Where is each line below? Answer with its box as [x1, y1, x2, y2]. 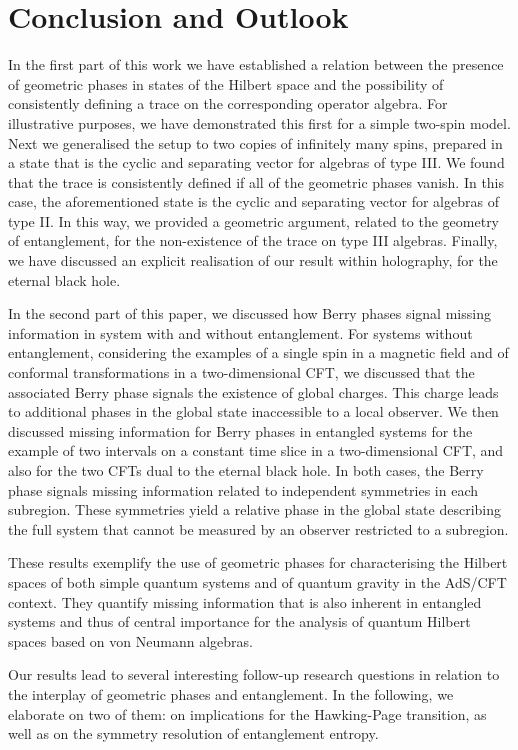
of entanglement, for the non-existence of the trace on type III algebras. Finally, [8, 230, 498, 251]
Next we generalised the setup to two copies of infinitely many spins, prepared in [8, 132, 503, 153]
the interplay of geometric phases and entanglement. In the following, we [8, 683, 454, 704]
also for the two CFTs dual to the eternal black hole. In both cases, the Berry [8, 460, 484, 480]
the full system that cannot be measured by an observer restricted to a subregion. [8, 518, 509, 539]
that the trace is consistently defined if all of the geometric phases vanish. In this [8, 171, 505, 192]
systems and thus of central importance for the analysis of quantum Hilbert [8, 611, 471, 632]
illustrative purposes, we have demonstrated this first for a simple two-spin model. [8, 112, 511, 133]
